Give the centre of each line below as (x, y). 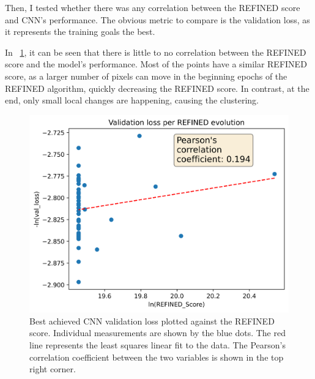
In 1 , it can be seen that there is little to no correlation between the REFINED (156, 52)
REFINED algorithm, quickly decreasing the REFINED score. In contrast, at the (157, 88)
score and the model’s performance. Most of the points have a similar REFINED (156, 64)
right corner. (53, 369)
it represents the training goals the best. (80, 32)
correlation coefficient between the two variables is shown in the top (157, 357)
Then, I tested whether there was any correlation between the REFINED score (153, 7)
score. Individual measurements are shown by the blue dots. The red (157, 333)
